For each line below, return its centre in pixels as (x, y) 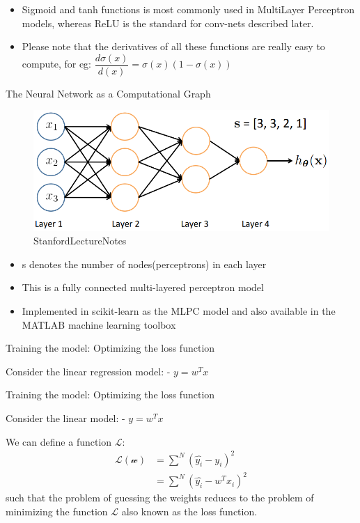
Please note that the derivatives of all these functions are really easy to (173, 46)
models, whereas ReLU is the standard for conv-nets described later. (168, 23)
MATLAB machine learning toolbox (99, 324)
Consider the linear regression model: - (88, 371)
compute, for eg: (57, 64)
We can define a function (59, 441)
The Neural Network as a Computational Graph (108, 93)
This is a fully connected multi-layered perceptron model (143, 287)
